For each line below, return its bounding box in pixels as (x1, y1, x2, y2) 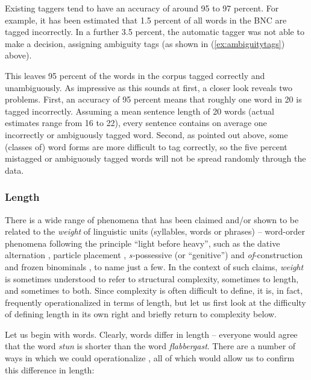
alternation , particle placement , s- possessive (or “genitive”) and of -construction (5, 249, 303, 261)
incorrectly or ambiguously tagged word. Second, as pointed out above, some (5, 128, 288, 141)
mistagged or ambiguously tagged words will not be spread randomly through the (5, 152, 306, 165)
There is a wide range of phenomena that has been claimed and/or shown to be (5, 213, 299, 226)
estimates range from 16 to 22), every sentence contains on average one (5, 116, 267, 129)
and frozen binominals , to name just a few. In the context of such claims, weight (5, 260, 304, 273)
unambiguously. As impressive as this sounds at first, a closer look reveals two (5, 81, 292, 93)
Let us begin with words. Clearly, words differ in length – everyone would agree (5, 328, 298, 340)
